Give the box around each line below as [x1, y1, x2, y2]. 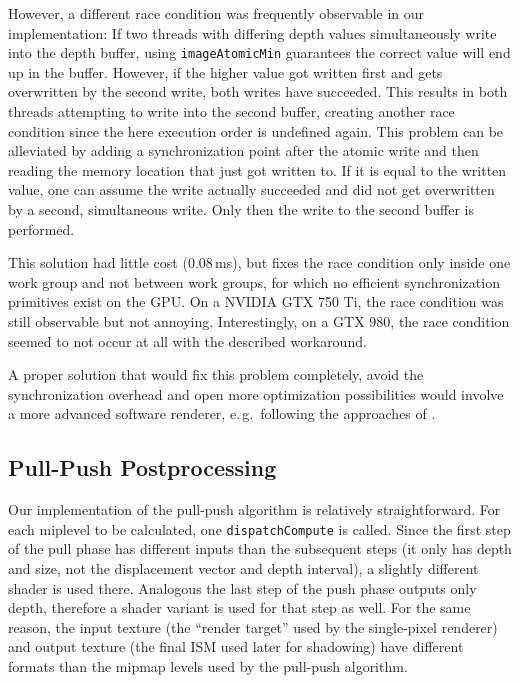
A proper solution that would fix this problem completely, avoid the [8, 364, 424, 385]
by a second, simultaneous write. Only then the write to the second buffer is [8, 199, 474, 219]
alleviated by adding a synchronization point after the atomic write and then [8, 140, 479, 161]
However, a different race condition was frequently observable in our [8, 3, 425, 23]
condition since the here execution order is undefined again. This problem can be [8, 120, 504, 141]
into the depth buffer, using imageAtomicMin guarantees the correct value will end [8, 42, 511, 63]
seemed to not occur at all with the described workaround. [8, 330, 367, 351]
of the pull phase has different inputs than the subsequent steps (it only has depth [8, 538, 512, 559]
